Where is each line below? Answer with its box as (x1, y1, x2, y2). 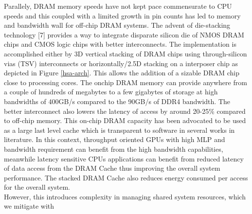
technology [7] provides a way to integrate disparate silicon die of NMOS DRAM (4, 29, 244, 39)
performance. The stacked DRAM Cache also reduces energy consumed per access (4, 172, 248, 182)
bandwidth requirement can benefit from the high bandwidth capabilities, (4, 143, 223, 154)
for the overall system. (4, 182, 70, 192)
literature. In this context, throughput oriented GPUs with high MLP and (4, 134, 225, 144)
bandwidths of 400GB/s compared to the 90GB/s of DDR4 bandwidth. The (4, 96, 231, 106)
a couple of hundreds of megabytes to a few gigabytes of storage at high (4, 87, 218, 97)
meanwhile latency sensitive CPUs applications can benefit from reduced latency (4, 153, 244, 163)
